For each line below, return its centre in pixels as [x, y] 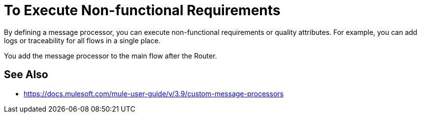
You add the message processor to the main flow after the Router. [111, 56]
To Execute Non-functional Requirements [142, 10]
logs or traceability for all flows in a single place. [82, 40]
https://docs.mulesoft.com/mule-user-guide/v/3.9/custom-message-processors [154, 93]
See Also [26, 75]
